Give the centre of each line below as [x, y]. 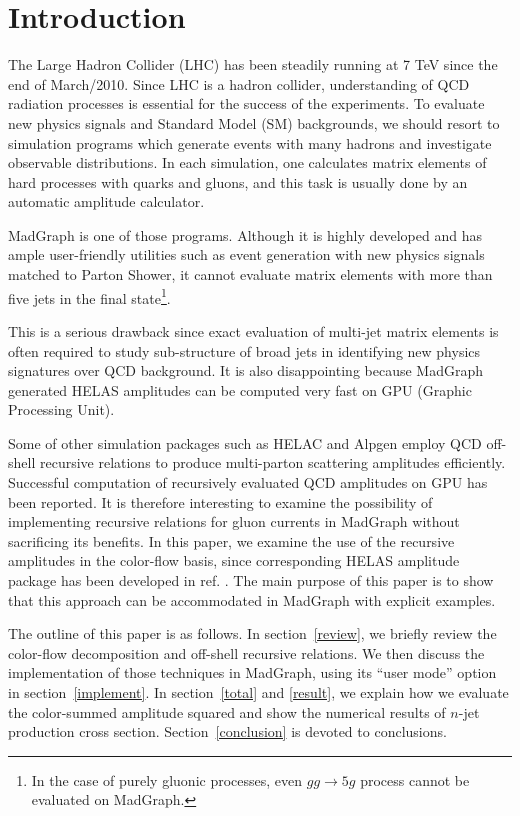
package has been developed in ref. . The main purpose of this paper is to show [251, 580]
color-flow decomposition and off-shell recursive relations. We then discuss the [246, 652]
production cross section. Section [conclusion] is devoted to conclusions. [227, 731]
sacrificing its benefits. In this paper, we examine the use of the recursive [231, 540]
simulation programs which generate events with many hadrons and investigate [250, 142]
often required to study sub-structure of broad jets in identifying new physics [244, 350]
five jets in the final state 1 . [89, 296]
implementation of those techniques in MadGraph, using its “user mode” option [252, 672]
